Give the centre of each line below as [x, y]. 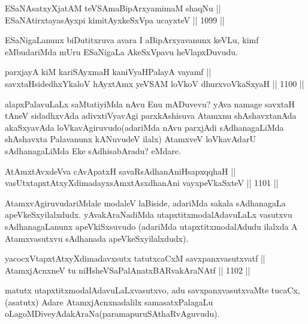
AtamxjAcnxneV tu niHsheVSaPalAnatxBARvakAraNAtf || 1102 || [128, 270]
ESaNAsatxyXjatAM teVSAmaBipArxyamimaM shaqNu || [113, 8]
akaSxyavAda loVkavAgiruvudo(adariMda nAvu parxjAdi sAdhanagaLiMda [144, 127]
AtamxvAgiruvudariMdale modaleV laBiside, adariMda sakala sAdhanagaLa [145, 202]
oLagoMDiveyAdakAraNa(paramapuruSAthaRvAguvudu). [112, 313]
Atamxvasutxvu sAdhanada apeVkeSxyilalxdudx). [97, 238]
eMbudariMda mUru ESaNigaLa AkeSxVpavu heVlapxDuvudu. [121, 51]
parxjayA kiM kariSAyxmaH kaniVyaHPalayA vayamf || [108, 72]
